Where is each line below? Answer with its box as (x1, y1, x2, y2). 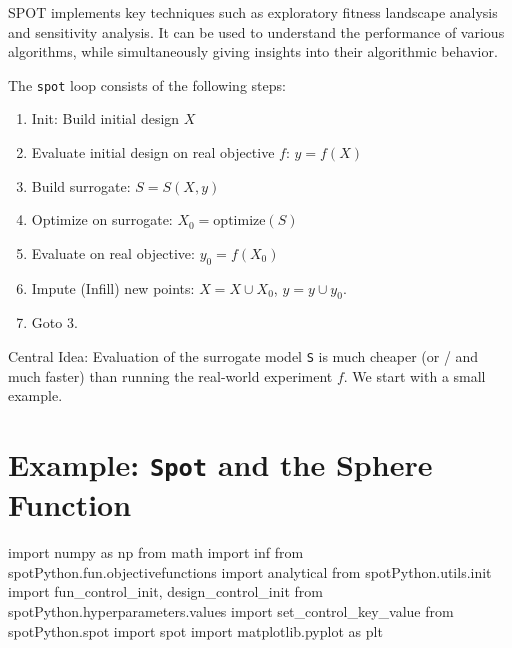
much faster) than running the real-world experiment (8, 365, 333, 386)
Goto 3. (31, 312, 78, 333)
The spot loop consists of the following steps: (8, 74, 286, 95)
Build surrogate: (31, 175, 131, 196)
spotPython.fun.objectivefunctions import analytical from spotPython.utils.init (8, 561, 492, 582)
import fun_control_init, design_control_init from (8, 581, 323, 602)
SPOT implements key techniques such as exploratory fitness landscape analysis (8, 2, 498, 22)
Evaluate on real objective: (31, 242, 195, 263)
